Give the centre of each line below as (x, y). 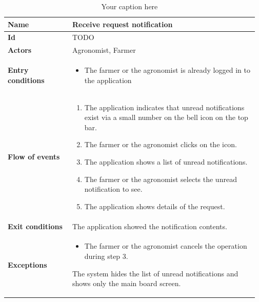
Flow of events (34, 157)
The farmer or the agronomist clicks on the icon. (161, 144)
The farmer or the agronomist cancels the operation (166, 246)
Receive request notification (123, 24)
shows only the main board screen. (127, 283)
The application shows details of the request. (155, 206)
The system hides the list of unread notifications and (155, 273)
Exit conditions (35, 226)
